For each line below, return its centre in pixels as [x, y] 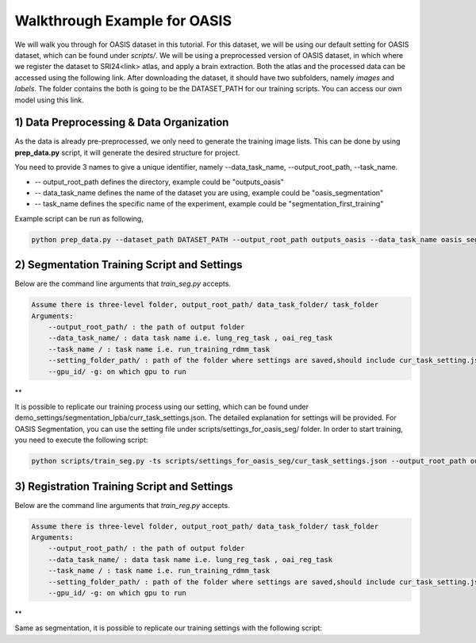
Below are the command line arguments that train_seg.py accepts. [123, 284]
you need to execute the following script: [81, 440]
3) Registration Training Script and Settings [124, 486]
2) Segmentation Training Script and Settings [129, 265]
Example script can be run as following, [79, 218]
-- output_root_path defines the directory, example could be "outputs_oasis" [159, 182]
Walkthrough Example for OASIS [123, 21]
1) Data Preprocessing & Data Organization [122, 123]
